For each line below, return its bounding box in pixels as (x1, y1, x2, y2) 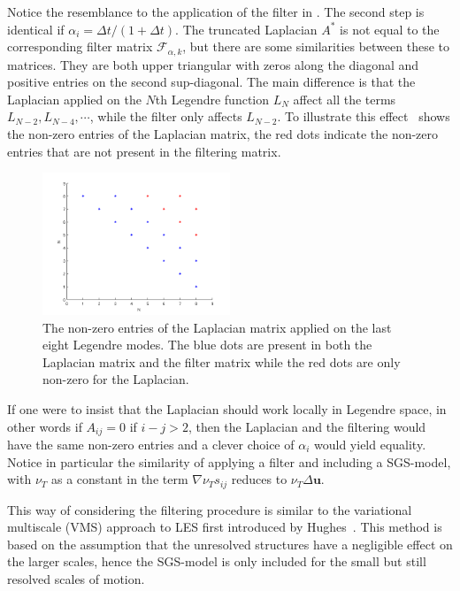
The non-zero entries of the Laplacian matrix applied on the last (42, 318, 392, 336)
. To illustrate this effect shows (277, 107, 450, 126)
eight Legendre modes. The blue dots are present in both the (42, 335, 372, 354)
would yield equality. (314, 435, 426, 454)
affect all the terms (293, 89, 396, 108)
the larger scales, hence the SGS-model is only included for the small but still (7, 552, 426, 571)
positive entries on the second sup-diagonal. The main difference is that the (7, 73, 416, 91)
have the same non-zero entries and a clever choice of (7, 435, 295, 454)
